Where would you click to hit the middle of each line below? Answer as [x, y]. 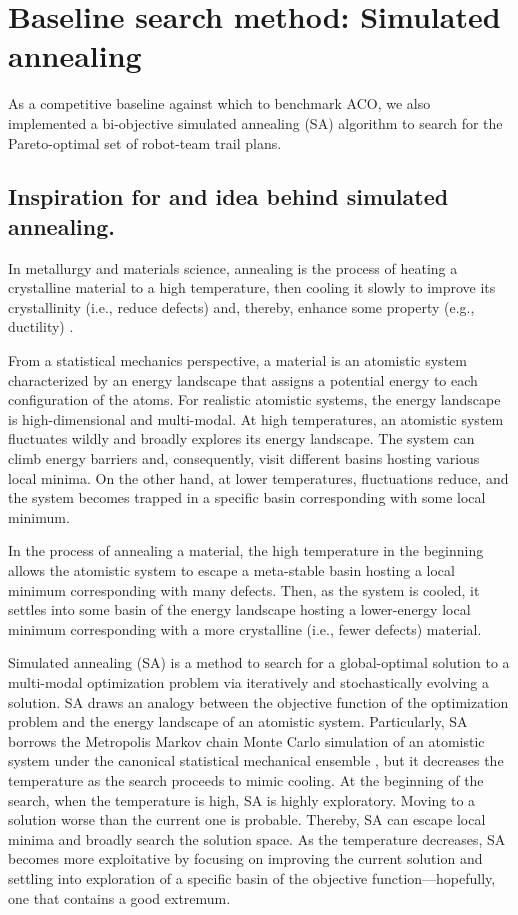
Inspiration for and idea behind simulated [228, 196]
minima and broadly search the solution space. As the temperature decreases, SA [257, 838]
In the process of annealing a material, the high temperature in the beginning [246, 550]
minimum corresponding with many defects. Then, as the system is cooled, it [244, 589]
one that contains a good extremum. [119, 897]
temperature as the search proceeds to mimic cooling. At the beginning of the [246, 779]
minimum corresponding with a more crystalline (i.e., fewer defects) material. [245, 628]
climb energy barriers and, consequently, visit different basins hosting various [244, 458]
